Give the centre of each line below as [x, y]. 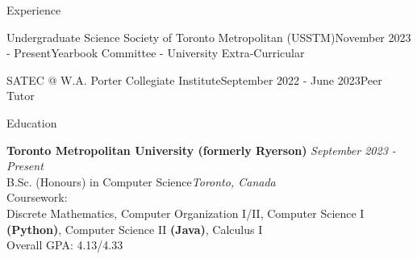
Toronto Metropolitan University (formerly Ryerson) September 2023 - [201, 150]
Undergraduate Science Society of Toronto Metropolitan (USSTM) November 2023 [209, 37]
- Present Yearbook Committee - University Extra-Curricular [156, 53]
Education [32, 122]
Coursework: [37, 197]
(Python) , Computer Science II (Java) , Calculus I [135, 229]
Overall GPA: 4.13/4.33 [65, 245]
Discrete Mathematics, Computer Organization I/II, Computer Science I [186, 213]
